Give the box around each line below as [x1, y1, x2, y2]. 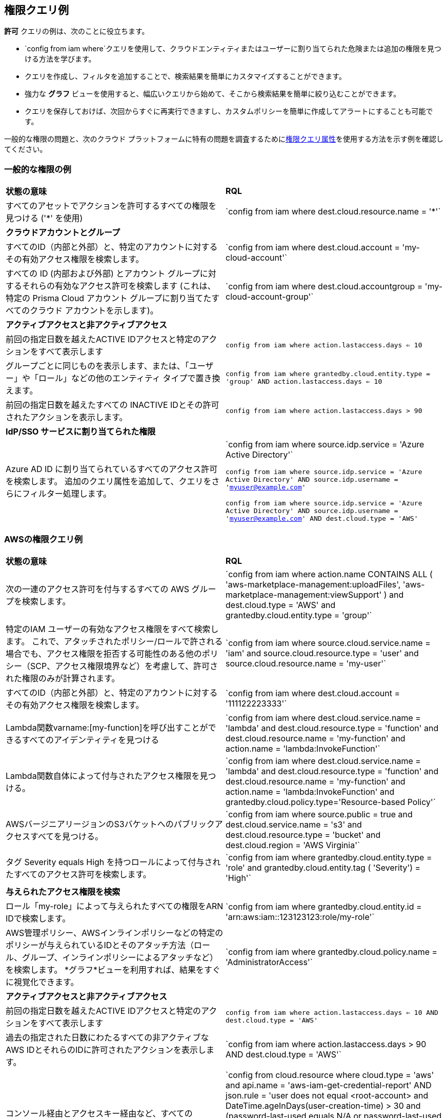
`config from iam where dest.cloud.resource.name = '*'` [226, 206, 441, 217]
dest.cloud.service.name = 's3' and [226, 819, 362, 830]
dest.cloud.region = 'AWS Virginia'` [226, 839, 360, 850]
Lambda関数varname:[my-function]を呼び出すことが [6, 722, 208, 733]
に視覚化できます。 [6, 976, 79, 987]
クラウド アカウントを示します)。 [30, 305, 158, 316]
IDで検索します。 [6, 913, 71, 924]
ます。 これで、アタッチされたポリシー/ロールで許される [6, 636, 223, 646]
